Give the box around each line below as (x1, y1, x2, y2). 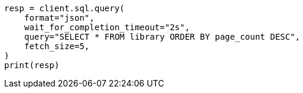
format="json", (24, 13, 95, 23)
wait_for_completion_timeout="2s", (24, 23, 190, 32)
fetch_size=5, (24, 41, 90, 51)
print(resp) (4, 60, 60, 70)
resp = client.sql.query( (4, 4, 125, 13)
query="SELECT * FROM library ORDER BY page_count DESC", (24, 32, 301, 41)
